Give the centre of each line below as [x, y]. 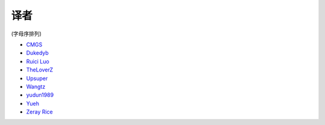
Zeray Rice [40, 112]
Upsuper [37, 78]
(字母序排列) [26, 34]
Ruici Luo [38, 61]
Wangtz [36, 87]
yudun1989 [40, 95]
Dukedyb [38, 53]
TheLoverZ [40, 70]
